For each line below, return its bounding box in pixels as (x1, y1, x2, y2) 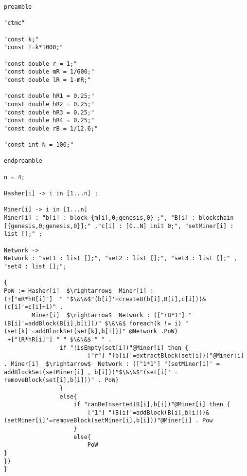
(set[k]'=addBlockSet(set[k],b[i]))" (4, 328, 126, 335)
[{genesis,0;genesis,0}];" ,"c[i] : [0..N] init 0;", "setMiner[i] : (4, 222, 234, 229)
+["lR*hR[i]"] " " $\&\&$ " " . (7, 336, 112, 343)
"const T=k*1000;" (4, 44, 63, 51)
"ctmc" (4, 19, 25, 27)
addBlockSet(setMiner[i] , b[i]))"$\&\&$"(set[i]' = (4, 368, 178, 376)
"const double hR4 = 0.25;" (4, 117, 95, 124)
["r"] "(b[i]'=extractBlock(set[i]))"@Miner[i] (87, 352, 244, 360)
